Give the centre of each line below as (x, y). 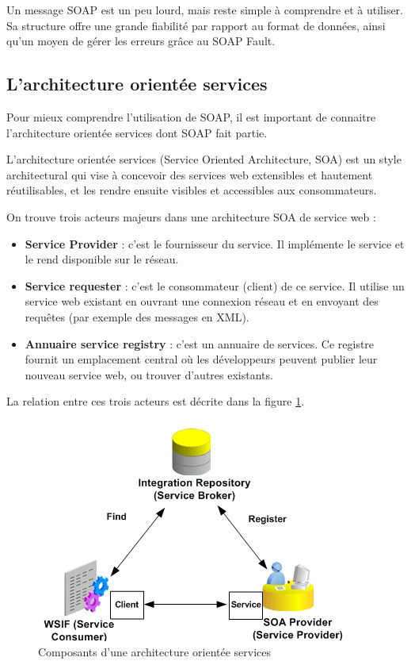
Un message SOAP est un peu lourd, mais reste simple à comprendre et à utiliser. (205, 10)
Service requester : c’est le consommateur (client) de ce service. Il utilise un (215, 285)
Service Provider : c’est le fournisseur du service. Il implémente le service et (215, 243)
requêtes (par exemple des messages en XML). (137, 316)
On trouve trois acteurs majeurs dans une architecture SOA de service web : (191, 216)
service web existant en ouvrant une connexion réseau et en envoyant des (202, 301)
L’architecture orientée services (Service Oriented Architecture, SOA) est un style (204, 159)
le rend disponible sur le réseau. (102, 259)
